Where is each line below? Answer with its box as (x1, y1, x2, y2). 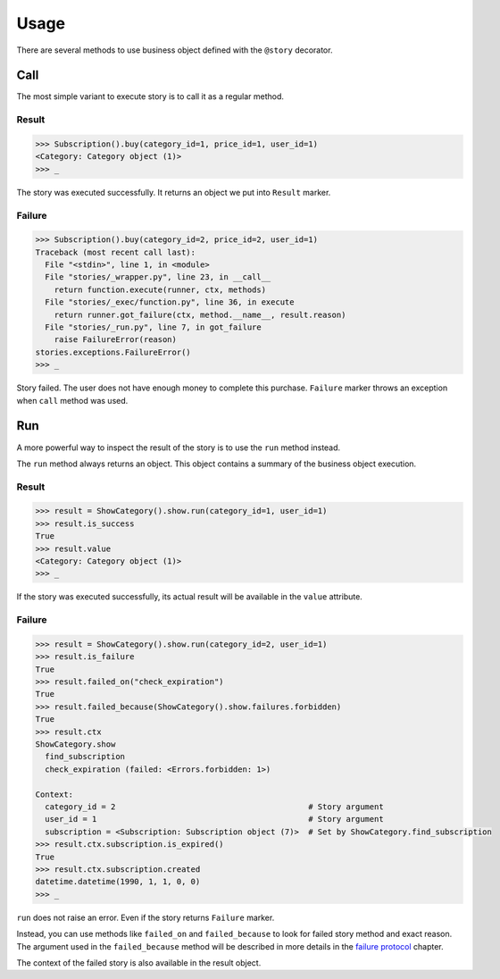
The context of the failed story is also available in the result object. (16, 957, 262, 968)
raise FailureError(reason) (54, 335, 178, 345)
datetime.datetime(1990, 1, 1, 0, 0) (35, 876, 201, 887)
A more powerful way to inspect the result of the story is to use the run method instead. (16, 442, 341, 453)
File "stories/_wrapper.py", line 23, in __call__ (45, 272, 271, 282)
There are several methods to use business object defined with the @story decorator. (16, 45, 333, 55)
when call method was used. (16, 395, 129, 406)
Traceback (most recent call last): (35, 247, 196, 257)
